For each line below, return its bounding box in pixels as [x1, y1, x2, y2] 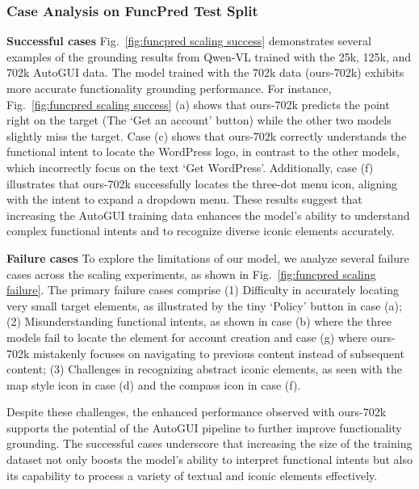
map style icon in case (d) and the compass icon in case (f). [6, 376, 301, 393]
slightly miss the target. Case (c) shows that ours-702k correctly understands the [6, 127, 407, 144]
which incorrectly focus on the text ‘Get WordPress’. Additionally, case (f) [6, 158, 374, 175]
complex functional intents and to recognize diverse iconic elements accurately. [6, 222, 395, 239]
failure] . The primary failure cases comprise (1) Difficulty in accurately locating [6, 281, 399, 298]
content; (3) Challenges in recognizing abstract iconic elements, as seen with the [6, 360, 403, 377]
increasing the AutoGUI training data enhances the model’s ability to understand [6, 206, 410, 223]
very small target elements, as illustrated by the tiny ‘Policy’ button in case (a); [6, 297, 402, 314]
